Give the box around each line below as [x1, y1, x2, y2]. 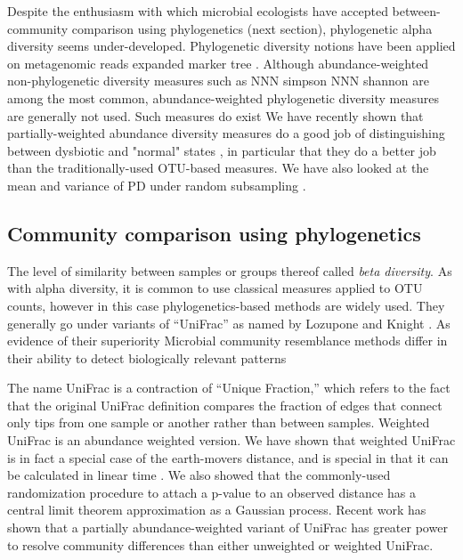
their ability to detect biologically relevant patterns [7, 348, 287, 367]
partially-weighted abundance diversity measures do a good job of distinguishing [7, 124, 445, 142]
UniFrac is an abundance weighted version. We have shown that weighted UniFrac [7, 431, 456, 450]
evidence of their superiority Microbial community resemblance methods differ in [7, 331, 448, 350]
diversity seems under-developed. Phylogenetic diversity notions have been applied [7, 37, 456, 55]
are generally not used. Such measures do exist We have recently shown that [7, 106, 424, 125]
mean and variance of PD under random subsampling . [7, 175, 306, 194]
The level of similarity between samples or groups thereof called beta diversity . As [7, 261, 452, 280]
